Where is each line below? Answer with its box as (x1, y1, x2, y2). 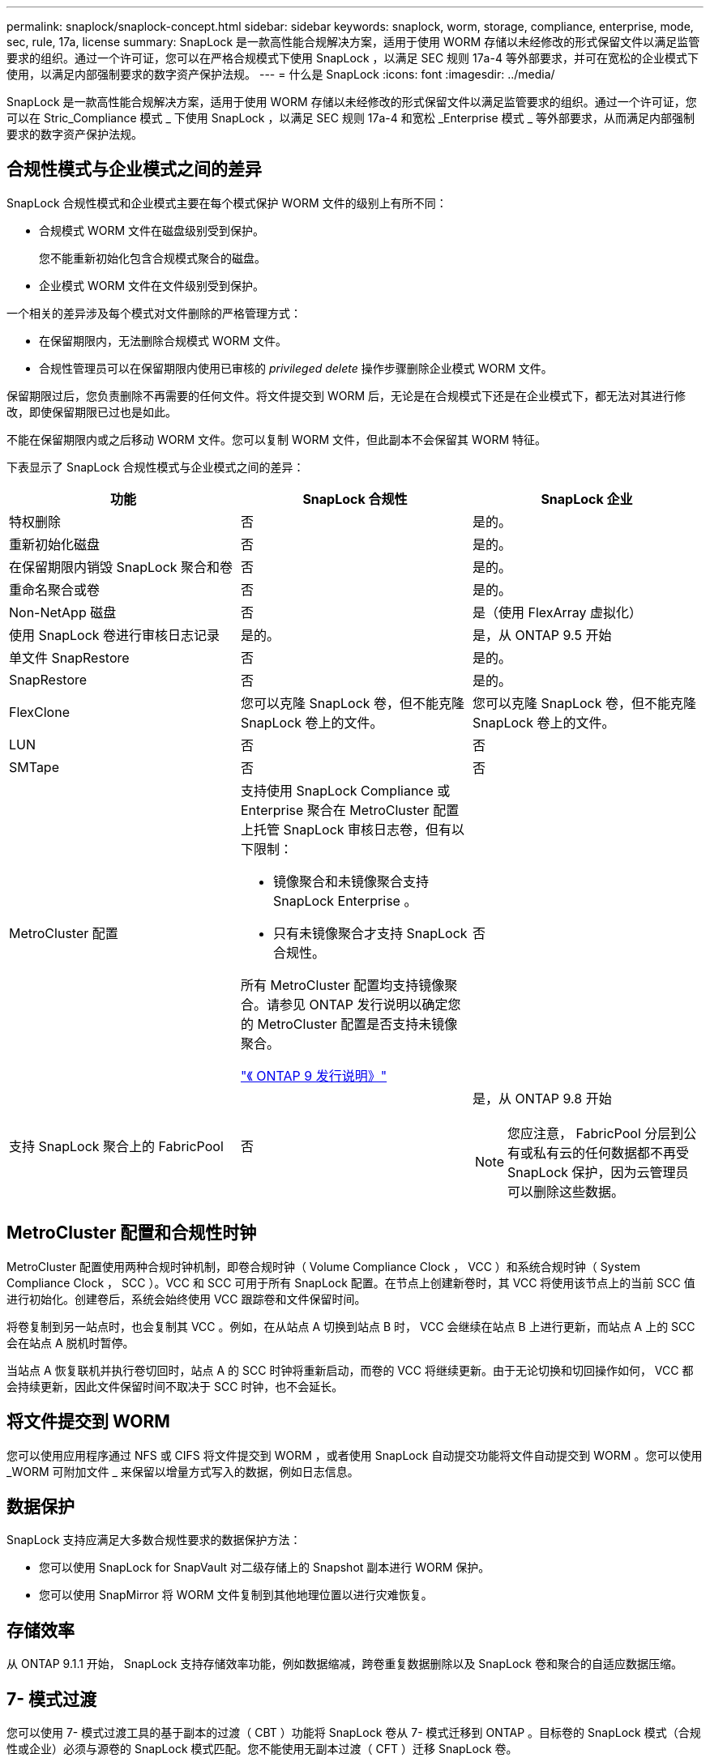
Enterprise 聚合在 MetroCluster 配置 (240, 801, 460, 818)
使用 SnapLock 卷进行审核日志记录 (9, 626, 220, 643)
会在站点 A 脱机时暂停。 (6, 1335, 135, 1350)
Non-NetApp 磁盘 (9, 604, 117, 621)
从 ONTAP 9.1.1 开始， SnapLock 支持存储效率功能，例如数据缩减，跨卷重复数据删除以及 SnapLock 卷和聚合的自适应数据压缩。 (6, 1657, 682, 1671)
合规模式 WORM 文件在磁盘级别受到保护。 (39, 223, 265, 237)
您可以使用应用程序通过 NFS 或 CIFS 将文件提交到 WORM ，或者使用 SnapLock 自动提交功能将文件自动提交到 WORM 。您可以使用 (6, 1448, 703, 1462)
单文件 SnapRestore (9, 649, 130, 666)
